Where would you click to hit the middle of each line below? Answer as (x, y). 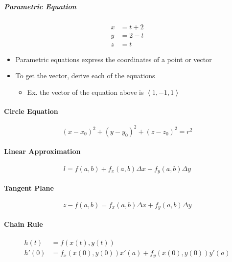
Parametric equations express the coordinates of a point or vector (114, 59)
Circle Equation (31, 111)
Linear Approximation (42, 151)
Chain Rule (23, 224)
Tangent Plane (29, 187)
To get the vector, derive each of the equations (85, 76)
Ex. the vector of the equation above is (85, 92)
